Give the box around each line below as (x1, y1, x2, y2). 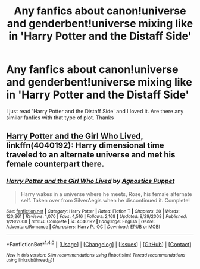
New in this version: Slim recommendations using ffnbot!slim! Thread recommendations (6, 252, 186, 258)
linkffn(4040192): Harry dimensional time (6, 141, 165, 151)
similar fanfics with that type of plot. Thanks (6, 114, 114, 121)
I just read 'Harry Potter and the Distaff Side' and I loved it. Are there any (6, 107, 184, 115)
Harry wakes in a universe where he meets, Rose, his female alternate (20, 190, 192, 197)
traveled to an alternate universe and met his (6, 150, 176, 160)
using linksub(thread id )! (6, 257, 54, 264)
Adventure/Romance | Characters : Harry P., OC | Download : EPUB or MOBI (6, 224, 160, 230)
